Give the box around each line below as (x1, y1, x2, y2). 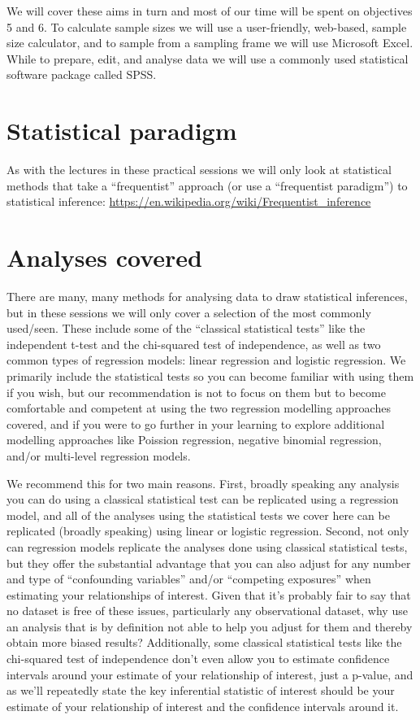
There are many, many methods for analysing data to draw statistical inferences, (6, 288, 408, 304)
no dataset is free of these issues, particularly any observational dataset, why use (6, 602, 408, 619)
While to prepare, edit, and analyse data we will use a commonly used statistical (6, 50, 409, 67)
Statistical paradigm (6, 114, 237, 147)
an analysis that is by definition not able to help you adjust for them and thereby (6, 617, 413, 635)
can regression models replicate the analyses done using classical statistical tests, (6, 538, 408, 555)
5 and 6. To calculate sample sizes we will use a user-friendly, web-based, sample (6, 18, 407, 35)
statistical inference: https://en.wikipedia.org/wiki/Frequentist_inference (6, 193, 371, 210)
